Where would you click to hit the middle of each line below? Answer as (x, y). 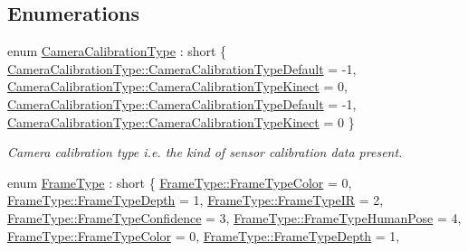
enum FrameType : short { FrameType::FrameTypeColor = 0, (180, 182)
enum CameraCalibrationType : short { (117, 51)
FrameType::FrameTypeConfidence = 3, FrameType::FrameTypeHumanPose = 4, (234, 217)
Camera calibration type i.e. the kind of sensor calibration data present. (205, 152)
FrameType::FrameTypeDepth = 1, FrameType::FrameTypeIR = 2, (196, 200)
